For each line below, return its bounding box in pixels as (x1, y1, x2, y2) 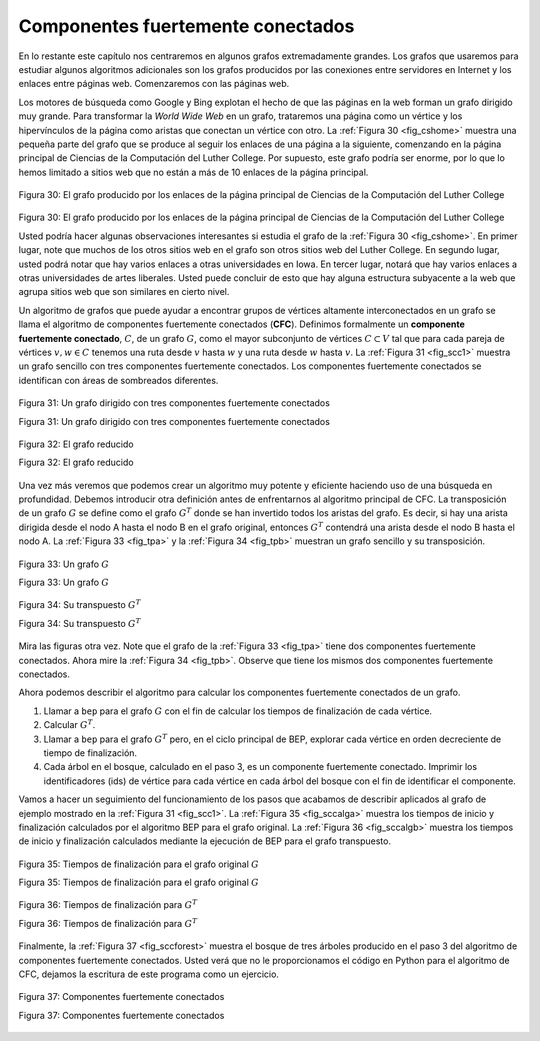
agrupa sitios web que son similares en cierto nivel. (18, 286, 230, 298)
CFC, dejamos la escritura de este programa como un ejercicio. (18, 968, 280, 980)
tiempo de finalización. (43, 746, 138, 759)
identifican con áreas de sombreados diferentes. (18, 374, 219, 386)
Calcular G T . (43, 718, 96, 731)
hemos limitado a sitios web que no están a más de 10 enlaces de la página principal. (18, 166, 369, 178)
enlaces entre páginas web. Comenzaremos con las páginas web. (18, 78, 290, 90)
